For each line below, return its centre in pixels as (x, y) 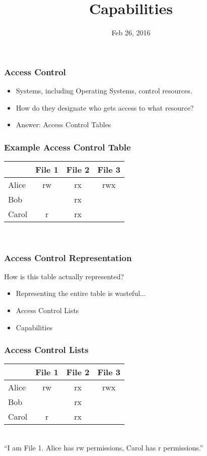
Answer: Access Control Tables (63, 124)
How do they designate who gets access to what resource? (105, 107)
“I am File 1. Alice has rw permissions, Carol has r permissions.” (104, 448)
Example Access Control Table (67, 147)
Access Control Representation (68, 257)
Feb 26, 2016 (131, 33)
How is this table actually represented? (64, 276)
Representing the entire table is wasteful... (81, 293)
